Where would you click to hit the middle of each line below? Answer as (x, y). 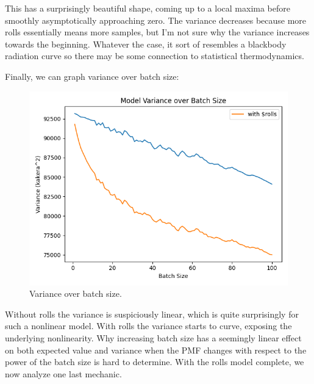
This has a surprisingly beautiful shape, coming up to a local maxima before (148, 8)
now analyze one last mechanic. (63, 373)
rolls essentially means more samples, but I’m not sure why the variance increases (157, 32)
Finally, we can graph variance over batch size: (92, 76)
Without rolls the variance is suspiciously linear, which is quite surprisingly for (152, 314)
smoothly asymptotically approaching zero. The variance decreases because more (156, 20)
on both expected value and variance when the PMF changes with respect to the (156, 350)
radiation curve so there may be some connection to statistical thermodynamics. (155, 56)
